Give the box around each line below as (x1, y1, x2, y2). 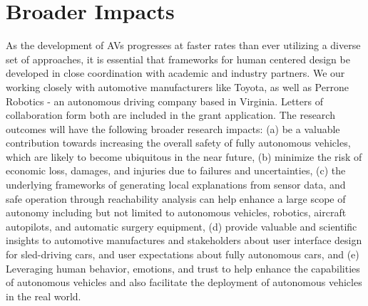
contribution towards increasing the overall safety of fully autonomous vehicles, (6, 135, 351, 150)
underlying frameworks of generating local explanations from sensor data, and (6, 177, 346, 192)
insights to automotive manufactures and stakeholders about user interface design (6, 233, 362, 248)
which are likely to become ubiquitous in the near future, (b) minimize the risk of (6, 149, 362, 164)
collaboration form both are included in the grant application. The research (6, 107, 335, 122)
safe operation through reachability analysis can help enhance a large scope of (6, 191, 346, 206)
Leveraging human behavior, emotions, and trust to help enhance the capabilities (6, 260, 360, 275)
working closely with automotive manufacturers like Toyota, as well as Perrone (6, 79, 349, 94)
